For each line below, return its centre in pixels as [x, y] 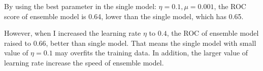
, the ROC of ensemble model [213, 33]
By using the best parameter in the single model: [80, 6]
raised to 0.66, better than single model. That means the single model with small [130, 43]
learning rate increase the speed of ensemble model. [84, 62]
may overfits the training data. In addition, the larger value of [152, 53]
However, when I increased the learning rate [73, 33]
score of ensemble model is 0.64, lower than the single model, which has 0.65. [124, 16]
